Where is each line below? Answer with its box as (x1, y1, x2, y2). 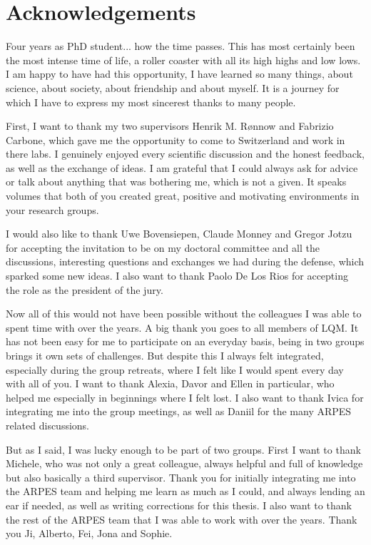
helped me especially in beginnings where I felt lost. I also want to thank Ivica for (6, 389, 364, 404)
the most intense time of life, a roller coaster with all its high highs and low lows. (6, 52, 361, 67)
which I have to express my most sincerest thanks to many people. (6, 94, 296, 109)
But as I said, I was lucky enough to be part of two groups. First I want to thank (6, 442, 361, 457)
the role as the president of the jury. (6, 282, 163, 297)
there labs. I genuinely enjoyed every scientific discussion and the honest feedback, (6, 146, 365, 161)
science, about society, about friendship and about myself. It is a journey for (6, 80, 340, 95)
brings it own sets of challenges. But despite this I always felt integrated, (6, 348, 324, 362)
